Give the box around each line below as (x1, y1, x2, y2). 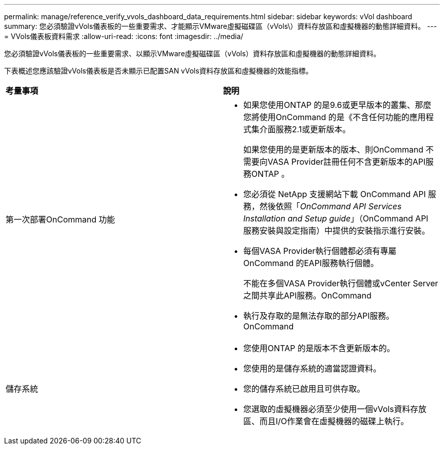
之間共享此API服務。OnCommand (243, 290, 372, 301)
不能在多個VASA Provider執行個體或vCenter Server (243, 278, 438, 288)
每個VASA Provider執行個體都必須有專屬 (243, 246, 397, 256)
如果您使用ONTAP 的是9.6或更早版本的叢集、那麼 (243, 100, 431, 110)
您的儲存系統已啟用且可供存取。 (243, 384, 365, 394)
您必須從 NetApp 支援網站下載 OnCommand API (243, 189, 426, 199)
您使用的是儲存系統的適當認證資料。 (243, 363, 382, 373)
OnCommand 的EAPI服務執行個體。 (243, 258, 379, 268)
